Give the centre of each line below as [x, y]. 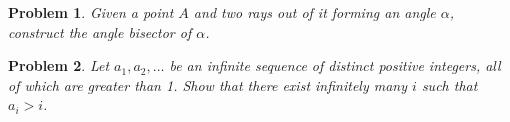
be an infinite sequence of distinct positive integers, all [335, 65]
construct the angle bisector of [100, 31]
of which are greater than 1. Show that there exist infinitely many [208, 84]
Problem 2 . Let [59, 65]
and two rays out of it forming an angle [314, 12]
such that [449, 84]
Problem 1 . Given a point [91, 12]
